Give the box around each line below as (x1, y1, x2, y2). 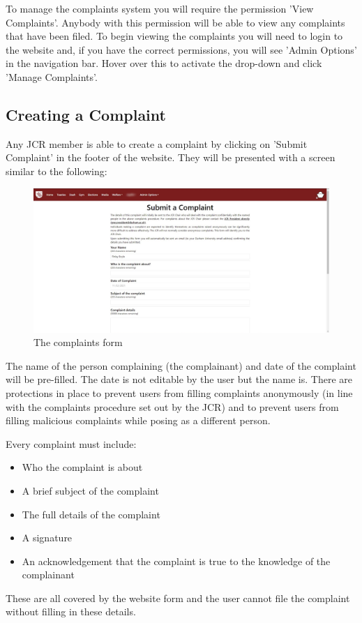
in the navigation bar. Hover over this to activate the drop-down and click (6, 56, 322, 70)
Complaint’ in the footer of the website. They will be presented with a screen (6, 150, 335, 165)
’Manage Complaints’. (6, 69, 98, 84)
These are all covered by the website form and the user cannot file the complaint (6, 590, 350, 605)
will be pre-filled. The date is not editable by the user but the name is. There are (6, 372, 352, 386)
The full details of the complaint (22, 506, 160, 521)
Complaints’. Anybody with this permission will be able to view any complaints (6, 15, 345, 29)
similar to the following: (6, 163, 107, 178)
